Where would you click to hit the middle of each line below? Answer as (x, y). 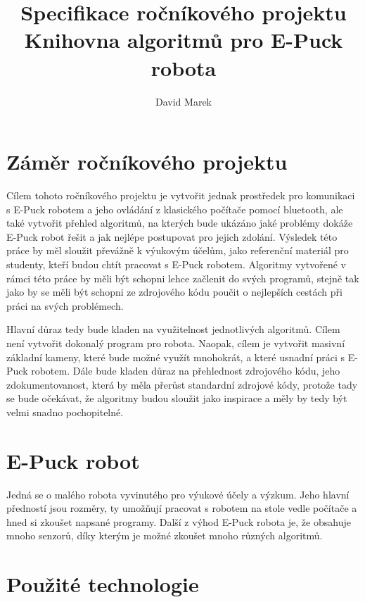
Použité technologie (103, 584)
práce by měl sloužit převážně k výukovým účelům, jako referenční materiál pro (178, 250)
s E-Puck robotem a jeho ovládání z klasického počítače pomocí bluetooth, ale (175, 209)
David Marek (184, 101)
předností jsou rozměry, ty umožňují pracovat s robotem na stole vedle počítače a (182, 508)
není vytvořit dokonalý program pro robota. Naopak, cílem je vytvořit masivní (176, 343)
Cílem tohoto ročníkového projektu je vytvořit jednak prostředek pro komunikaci (181, 195)
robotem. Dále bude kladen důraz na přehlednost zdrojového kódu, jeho (186, 371)
